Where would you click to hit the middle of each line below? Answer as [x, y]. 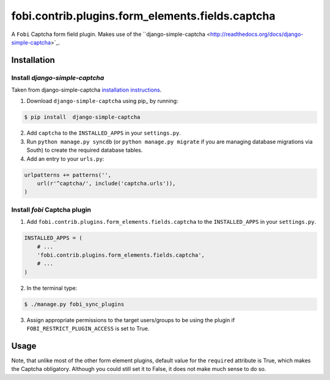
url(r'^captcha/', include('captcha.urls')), [106, 183]
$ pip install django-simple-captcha [82, 117]
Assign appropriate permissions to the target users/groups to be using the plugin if [131, 320]
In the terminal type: [52, 288]
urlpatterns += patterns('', [68, 175]
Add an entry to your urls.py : [65, 159]
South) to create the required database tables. [85, 150]
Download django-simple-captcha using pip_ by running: [102, 101]
